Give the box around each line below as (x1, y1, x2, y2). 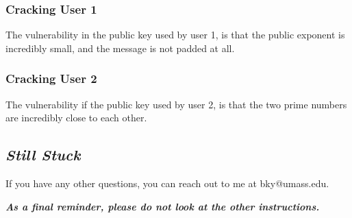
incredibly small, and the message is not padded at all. (5, 40, 235, 55)
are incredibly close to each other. (5, 110, 147, 125)
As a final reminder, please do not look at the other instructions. (5, 199, 320, 213)
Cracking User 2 (5, 70, 97, 87)
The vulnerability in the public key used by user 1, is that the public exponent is (5, 27, 345, 42)
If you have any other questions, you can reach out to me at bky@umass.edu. (5, 176, 329, 191)
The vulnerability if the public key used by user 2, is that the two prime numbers (5, 97, 347, 111)
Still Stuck (5, 144, 81, 165)
